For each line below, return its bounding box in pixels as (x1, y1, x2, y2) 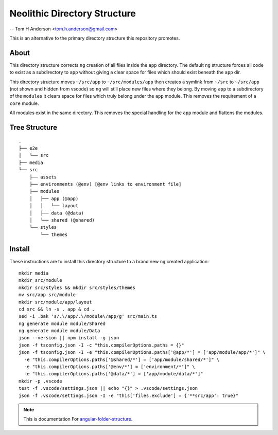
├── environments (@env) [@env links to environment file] (29, 181, 182, 187)
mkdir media (19, 270, 49, 276)
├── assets (29, 174, 57, 180)
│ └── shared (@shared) (29, 217, 95, 223)
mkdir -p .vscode (19, 378, 62, 384)
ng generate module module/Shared (19, 320, 106, 327)
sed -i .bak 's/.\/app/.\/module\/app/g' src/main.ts (19, 314, 157, 319)
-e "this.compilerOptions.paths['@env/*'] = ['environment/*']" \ (24, 364, 195, 370)
